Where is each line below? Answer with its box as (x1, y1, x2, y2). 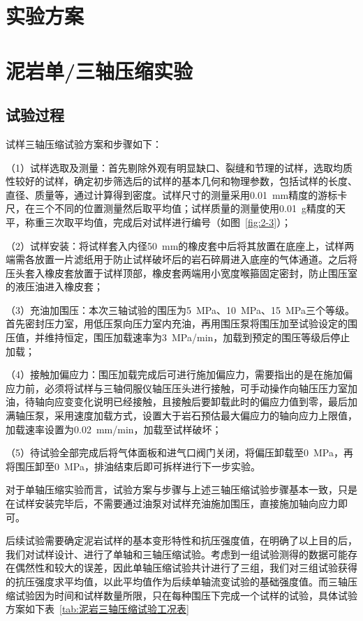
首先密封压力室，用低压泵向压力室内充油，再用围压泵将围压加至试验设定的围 (6, 316, 357, 331)
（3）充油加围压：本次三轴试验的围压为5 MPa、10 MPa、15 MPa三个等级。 (6, 302, 355, 317)
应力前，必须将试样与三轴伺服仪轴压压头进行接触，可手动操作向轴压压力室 (6, 380, 348, 395)
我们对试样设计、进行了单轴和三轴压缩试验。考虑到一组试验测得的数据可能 (6, 546, 348, 561)
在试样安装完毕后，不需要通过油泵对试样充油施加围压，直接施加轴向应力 (6, 496, 338, 511)
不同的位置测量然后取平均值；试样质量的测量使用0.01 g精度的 (54, 201, 336, 216)
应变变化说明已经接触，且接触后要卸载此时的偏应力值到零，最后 (54, 394, 348, 409)
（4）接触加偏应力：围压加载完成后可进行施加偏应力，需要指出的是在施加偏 (6, 367, 353, 382)
